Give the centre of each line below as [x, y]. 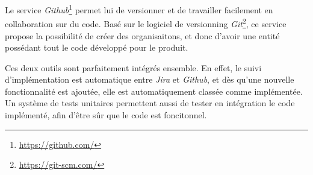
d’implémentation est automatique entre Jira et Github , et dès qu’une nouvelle [150, 79]
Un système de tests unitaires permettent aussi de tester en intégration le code [150, 103]
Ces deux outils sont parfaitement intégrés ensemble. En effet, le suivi [133, 67]
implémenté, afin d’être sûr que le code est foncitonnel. [106, 115]
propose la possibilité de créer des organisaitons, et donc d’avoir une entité [142, 35]
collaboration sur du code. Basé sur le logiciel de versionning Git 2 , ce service [146, 23]
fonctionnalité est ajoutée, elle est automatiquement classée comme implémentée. [154, 91]
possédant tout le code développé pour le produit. [97, 47]
